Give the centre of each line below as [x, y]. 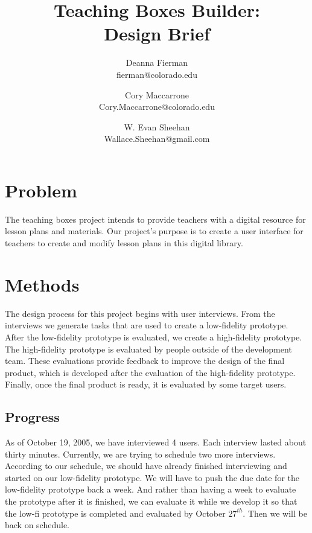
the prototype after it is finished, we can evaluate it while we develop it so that [151, 501]
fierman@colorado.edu [157, 74]
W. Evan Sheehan [157, 126]
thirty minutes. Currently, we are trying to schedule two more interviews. [140, 454]
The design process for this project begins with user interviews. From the [140, 313]
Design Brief [157, 34]
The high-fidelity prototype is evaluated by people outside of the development [148, 349]
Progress [32, 417]
